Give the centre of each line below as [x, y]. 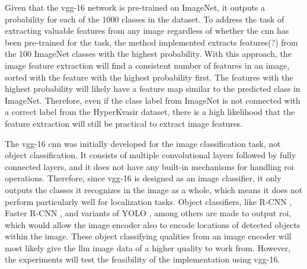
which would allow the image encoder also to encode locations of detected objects [153, 224]
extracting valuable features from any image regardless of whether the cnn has [147, 31]
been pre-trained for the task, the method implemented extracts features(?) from [151, 42]
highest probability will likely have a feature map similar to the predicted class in [153, 89]
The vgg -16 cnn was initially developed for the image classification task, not [143, 143]
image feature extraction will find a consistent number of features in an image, [147, 65]
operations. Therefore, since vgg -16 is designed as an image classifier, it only [143, 178]
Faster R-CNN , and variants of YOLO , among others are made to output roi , [148, 213]
